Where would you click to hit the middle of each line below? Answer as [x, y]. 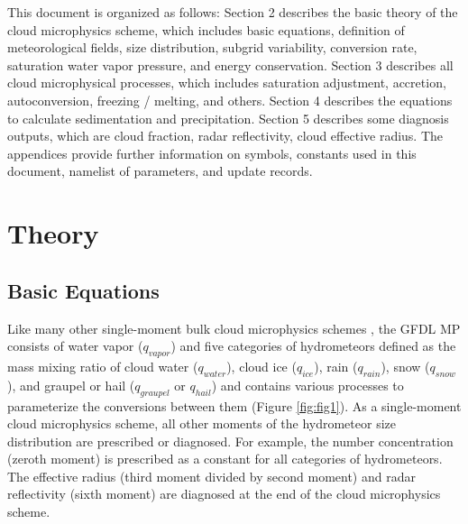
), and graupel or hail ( [71, 385]
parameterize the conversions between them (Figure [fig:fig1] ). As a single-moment [234, 405]
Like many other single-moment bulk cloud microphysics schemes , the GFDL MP [234, 328]
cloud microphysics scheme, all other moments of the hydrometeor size [202, 423]
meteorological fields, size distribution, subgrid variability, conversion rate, [212, 47]
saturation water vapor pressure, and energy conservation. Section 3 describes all [230, 64]
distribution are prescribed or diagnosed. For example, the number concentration [230, 441]
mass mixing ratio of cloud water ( [103, 366]
